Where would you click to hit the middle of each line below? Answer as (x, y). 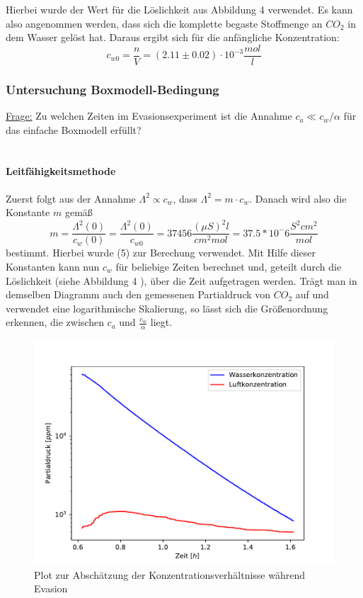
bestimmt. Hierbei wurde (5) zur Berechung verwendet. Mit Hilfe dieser (161, 253)
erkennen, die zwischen (55, 322)
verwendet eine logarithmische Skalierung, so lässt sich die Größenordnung (167, 308)
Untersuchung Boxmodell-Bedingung (113, 89)
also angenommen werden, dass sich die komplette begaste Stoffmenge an (164, 23)
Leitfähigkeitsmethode (61, 171)
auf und (312, 294)
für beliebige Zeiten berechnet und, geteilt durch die (229, 266)
